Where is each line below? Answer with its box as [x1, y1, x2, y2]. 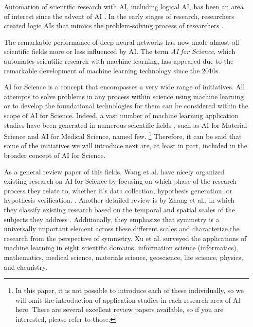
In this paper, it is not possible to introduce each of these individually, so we [15, 285, 244, 295]
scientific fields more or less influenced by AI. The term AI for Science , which [4, 46, 235, 56]
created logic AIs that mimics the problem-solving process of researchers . [4, 20, 224, 31]
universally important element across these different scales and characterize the [4, 224, 240, 234]
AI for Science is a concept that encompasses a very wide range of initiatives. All [4, 82, 245, 92]
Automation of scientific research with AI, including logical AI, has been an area [4, 1, 244, 11]
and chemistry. [4, 261, 48, 272]
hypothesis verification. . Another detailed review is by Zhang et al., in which [4, 195, 235, 205]
